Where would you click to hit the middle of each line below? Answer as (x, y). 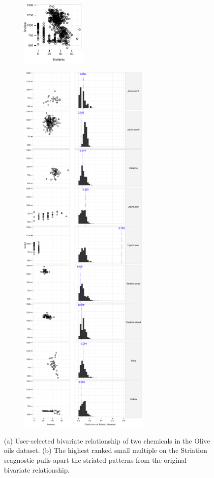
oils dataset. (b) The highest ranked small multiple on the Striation (106, 450)
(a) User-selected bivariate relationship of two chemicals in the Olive (107, 440)
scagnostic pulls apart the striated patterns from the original (95, 460)
